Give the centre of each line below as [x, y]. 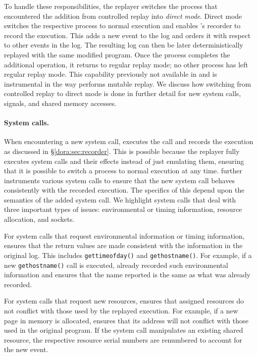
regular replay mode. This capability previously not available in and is [111, 74]
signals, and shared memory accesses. [60, 103]
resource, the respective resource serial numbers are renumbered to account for [123, 339]
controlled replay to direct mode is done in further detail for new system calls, [123, 93]
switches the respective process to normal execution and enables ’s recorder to [122, 25]
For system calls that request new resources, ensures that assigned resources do [124, 301]
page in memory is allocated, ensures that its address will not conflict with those [126, 320]
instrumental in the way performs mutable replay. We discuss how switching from [128, 83]
